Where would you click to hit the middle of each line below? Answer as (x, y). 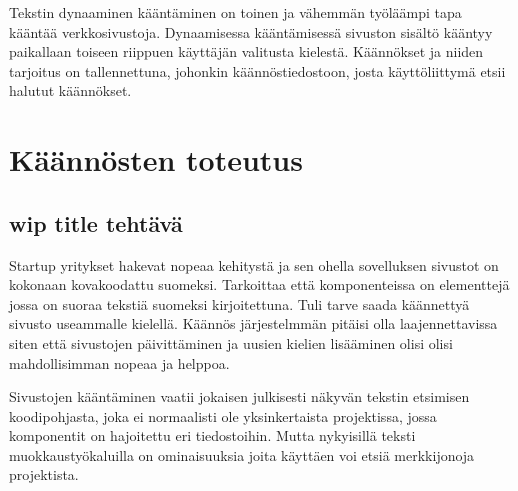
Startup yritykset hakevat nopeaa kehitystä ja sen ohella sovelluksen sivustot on (254, 264)
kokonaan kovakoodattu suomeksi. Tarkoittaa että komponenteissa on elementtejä (259, 284)
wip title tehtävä (96, 222)
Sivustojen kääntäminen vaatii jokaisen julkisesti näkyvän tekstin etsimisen (239, 396)
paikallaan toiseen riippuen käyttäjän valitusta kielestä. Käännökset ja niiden (246, 51)
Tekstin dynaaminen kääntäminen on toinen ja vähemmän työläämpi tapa (235, 12)
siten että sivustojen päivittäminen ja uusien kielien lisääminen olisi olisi (231, 342)
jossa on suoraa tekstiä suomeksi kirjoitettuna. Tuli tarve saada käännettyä (239, 303)
